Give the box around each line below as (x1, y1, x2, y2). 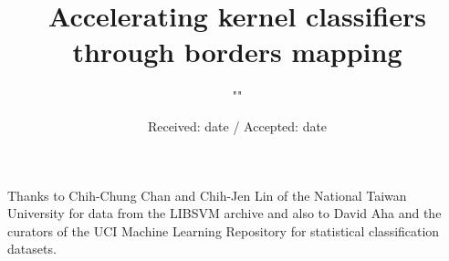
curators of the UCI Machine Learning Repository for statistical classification (7, 221, 440, 240)
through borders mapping (72, 33, 402, 70)
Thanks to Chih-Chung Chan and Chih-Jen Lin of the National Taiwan (7, 185, 407, 204)
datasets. (7, 239, 57, 258)
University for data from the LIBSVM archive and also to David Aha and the (7, 204, 442, 223)
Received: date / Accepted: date (147, 116, 328, 135)
